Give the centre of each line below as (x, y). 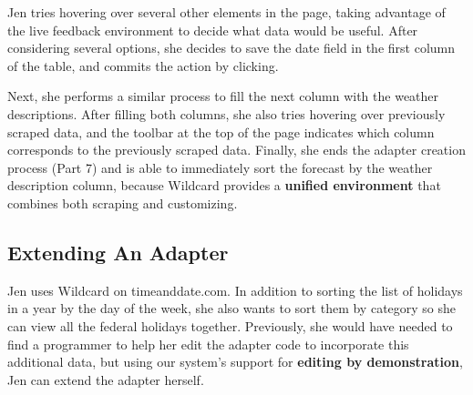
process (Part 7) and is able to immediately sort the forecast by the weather (220, 167)
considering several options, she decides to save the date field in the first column (231, 48)
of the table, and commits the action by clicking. (143, 65)
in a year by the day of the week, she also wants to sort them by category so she (232, 308)
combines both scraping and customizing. (123, 203)
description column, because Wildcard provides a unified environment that (224, 185)
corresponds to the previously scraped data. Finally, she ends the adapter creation (236, 150)
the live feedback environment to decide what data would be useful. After (213, 30)
